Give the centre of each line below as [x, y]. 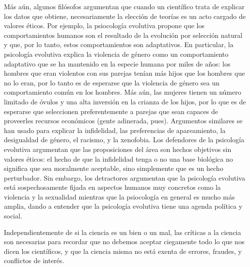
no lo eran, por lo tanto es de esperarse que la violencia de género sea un [112, 82]
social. [13, 216]
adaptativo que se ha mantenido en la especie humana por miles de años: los [117, 63]
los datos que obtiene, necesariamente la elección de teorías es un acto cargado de [125, 16]
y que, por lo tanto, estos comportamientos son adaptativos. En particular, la [119, 44]
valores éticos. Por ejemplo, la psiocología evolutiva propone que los [104, 25]
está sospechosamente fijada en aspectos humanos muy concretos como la [112, 187]
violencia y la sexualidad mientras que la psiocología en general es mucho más [119, 196]
